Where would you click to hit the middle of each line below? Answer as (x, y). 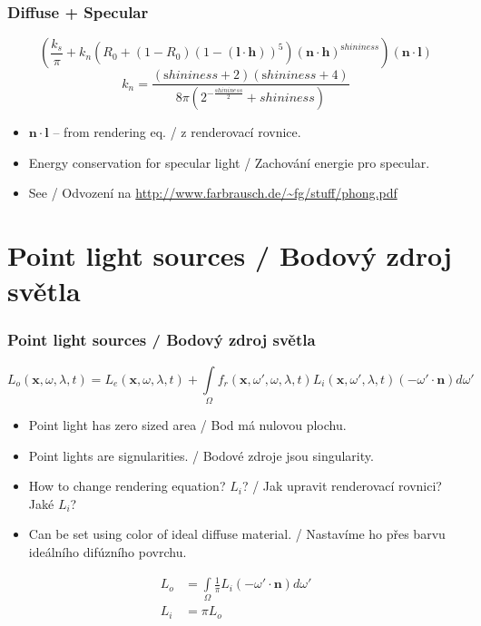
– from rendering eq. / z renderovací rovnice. (177, 132)
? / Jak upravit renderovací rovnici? (342, 486)
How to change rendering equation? (127, 486)
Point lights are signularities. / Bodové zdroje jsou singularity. (201, 455)
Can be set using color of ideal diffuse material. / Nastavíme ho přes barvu (237, 534)
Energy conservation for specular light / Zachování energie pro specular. (229, 162)
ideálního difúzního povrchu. (108, 551)
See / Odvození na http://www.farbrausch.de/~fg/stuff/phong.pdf (213, 193)
